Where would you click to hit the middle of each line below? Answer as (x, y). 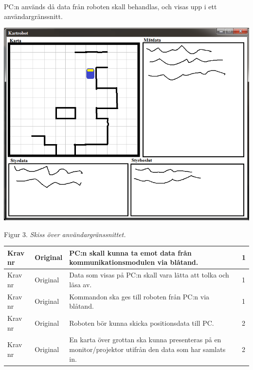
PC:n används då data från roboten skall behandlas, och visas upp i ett (110, 6)
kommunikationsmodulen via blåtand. (134, 262)
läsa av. (81, 284)
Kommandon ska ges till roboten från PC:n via (139, 296)
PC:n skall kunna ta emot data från (130, 252)
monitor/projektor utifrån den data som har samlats (147, 349)
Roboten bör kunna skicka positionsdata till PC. (142, 323)
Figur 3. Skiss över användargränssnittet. (65, 234)
